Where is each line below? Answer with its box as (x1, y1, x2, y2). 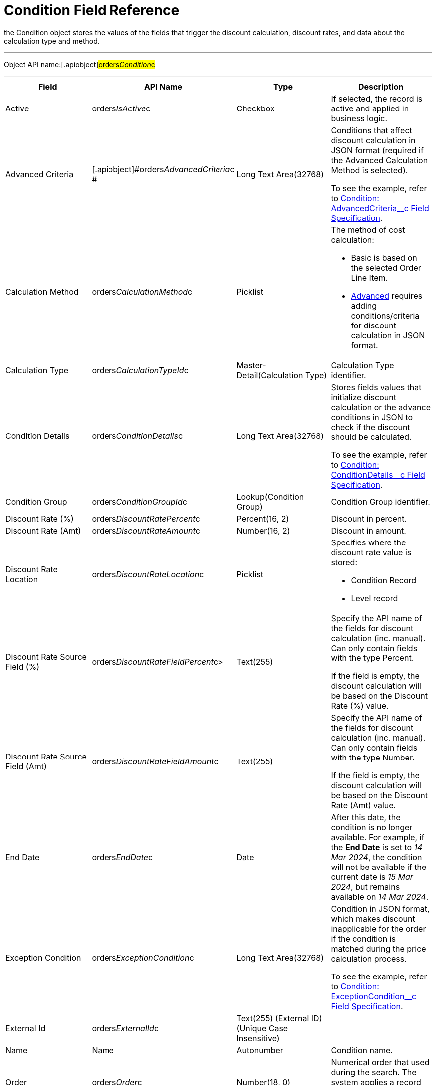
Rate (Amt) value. (331, 800, 396, 810)
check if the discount (331, 422, 410, 432)
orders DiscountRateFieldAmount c (92, 756, 218, 766)
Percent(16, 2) (236, 513, 289, 524)
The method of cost (331, 224, 405, 235)
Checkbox (236, 103, 275, 113)
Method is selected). (331, 165, 408, 175)
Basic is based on (351, 252, 417, 263)
